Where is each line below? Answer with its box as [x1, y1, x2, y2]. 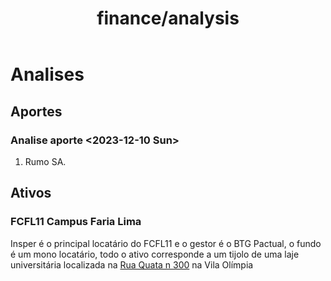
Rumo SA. [24, 155, 67, 167]
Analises [10, 63, 85, 86]
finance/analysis [96, 7, 240, 30]
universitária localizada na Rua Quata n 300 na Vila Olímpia [10, 258, 254, 271]
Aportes [10, 103, 63, 120]
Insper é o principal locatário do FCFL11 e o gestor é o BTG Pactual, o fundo [10, 237, 322, 249]
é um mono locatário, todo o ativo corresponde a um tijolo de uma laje [10, 248, 300, 260]
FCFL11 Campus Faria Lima [10, 215, 142, 229]
